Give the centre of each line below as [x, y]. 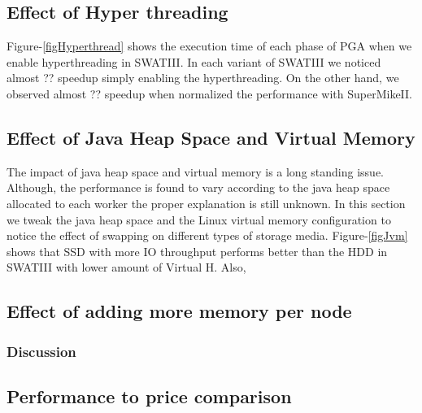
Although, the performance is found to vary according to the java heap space [198, 187]
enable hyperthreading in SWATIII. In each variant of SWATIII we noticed [194, 61]
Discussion [41, 351]
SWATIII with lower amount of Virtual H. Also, [126, 267]
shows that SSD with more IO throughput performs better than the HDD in [197, 251]
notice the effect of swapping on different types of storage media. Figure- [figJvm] [207, 235]
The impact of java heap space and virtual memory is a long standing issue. [196, 171]
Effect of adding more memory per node [179, 311]
